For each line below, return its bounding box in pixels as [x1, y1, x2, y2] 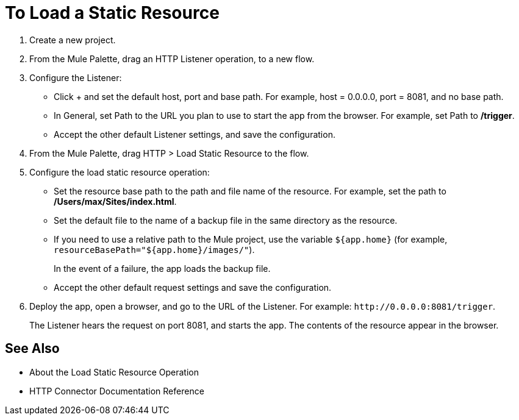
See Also [5, 341, 60, 357]
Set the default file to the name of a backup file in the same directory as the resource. [54, 215, 398, 226]
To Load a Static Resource [5, 2, 220, 23]
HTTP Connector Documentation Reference [29, 385, 204, 396]
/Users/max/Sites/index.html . [54, 196, 177, 207]
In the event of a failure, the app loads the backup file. [54, 263, 271, 274]
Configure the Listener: [29, 72, 122, 83]
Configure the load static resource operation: [29, 166, 210, 177]
